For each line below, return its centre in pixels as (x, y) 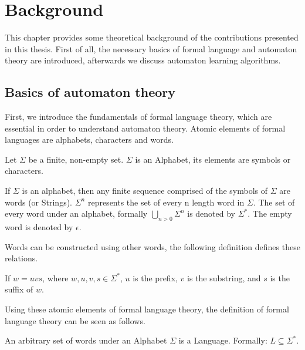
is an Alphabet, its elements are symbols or (213, 159)
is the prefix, (155, 277)
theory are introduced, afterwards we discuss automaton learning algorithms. (143, 60)
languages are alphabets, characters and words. (89, 139)
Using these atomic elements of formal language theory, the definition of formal (147, 309)
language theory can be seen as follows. (75, 320)
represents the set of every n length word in (166, 202)
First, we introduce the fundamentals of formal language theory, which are (138, 117)
